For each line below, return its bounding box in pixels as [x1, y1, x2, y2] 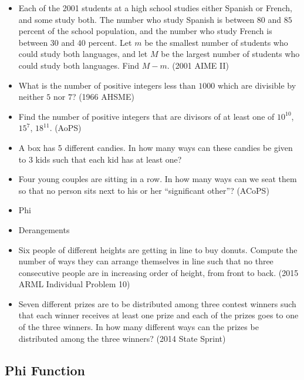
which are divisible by [217, 79, 296, 91]
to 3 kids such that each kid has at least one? [18, 153, 182, 165]
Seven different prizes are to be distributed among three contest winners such [18, 297, 296, 310]
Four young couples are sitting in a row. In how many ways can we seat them [18, 173, 297, 185]
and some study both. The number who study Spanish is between [18, 13, 255, 25]
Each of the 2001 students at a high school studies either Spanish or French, [18, 2, 292, 14]
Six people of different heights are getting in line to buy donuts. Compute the [18, 243, 298, 255]
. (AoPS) [49, 122, 82, 134]
